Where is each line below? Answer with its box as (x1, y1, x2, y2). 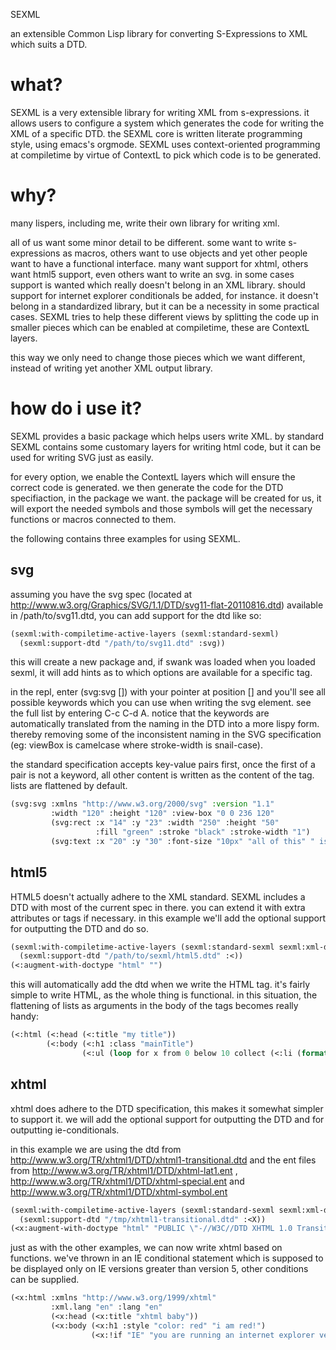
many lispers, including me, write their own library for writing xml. (10, 217, 280, 229)
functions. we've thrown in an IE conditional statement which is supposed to (10, 1252, 324, 1264)
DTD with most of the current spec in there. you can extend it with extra (10, 901, 306, 913)
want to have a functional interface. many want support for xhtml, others (10, 257, 309, 269)
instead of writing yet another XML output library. (10, 362, 213, 374)
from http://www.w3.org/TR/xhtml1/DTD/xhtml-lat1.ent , (10, 1164, 238, 1176)
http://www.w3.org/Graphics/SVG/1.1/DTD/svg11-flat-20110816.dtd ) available (10, 599, 324, 611)
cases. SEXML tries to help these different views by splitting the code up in (10, 310, 319, 323)
